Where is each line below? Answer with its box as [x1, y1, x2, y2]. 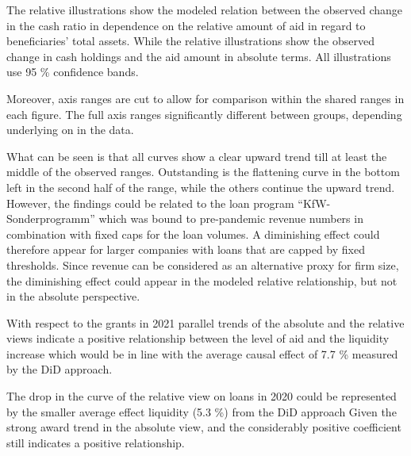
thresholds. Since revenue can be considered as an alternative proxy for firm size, [6, 256, 399, 273]
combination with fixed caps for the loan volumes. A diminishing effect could [6, 225, 380, 242]
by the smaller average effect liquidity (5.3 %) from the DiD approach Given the [6, 403, 397, 420]
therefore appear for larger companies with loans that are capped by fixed [6, 241, 365, 258]
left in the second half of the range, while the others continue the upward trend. [6, 178, 395, 195]
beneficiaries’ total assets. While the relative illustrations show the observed [6, 33, 375, 49]
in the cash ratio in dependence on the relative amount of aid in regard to [6, 17, 366, 33]
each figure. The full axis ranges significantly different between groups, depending [6, 105, 402, 122]
